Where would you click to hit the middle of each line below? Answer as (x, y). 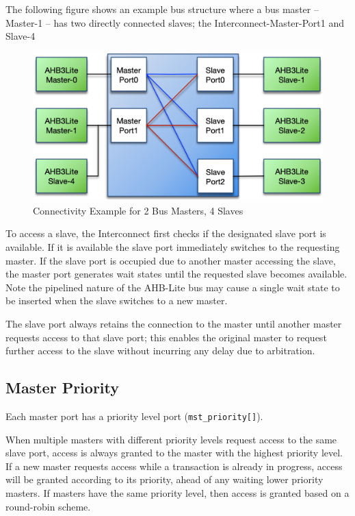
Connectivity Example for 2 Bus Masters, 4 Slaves (138, 210)
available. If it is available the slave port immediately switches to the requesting (173, 247)
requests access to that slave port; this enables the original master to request (166, 337)
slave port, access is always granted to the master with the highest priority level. (174, 453)
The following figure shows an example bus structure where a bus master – (162, 9)
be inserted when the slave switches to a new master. (117, 300)
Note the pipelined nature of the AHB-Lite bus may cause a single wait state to (173, 287)
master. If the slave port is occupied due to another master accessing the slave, (171, 260)
